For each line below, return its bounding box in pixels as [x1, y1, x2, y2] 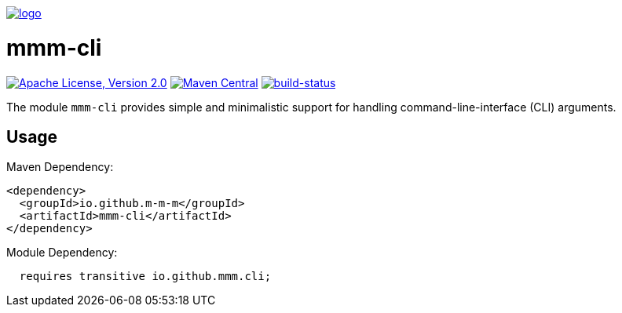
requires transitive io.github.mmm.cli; [19, 270, 272, 283]
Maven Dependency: [6, 160, 114, 174]
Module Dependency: [6, 246, 118, 260]
